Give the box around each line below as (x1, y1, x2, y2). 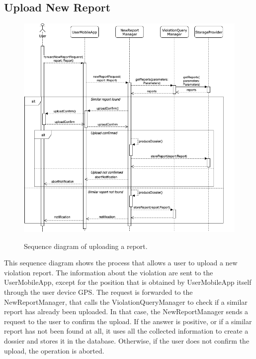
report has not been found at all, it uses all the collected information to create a (4, 326, 249, 336)
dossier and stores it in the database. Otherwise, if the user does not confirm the (4, 336, 250, 346)
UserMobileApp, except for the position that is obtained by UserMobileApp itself (4, 277, 252, 287)
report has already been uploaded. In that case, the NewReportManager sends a (4, 306, 249, 317)
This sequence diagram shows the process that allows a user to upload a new (4, 257, 238, 268)
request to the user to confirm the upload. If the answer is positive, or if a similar (4, 316, 252, 326)
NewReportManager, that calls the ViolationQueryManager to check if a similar (4, 296, 248, 307)
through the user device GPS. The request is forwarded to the (4, 287, 193, 297)
